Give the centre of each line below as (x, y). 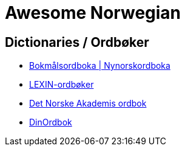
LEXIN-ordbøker (62, 85)
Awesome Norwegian (93, 13)
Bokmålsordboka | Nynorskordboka (100, 66)
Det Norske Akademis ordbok (88, 104)
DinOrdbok (51, 122)
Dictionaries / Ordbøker (77, 42)
